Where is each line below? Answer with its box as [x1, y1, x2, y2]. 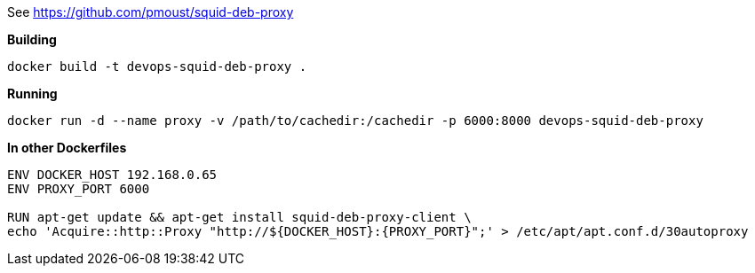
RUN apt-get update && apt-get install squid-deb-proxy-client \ [7, 210, 472, 224]
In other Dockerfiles [7, 140, 127, 155]
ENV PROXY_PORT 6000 [7, 182, 150, 196]
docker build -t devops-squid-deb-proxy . [7, 59, 307, 74]
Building [7, 32, 57, 47]
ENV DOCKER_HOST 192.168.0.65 [7, 168, 218, 182]
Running [7, 86, 58, 101]
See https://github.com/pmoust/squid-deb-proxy [7, 4, 294, 19]
